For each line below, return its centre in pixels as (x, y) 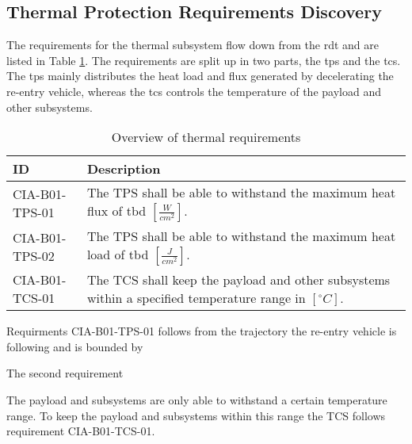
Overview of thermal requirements (206, 137)
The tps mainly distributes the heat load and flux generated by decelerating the (200, 76)
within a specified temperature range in (196, 298)
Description (124, 169)
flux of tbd (116, 211)
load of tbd (118, 255)
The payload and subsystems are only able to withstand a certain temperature (197, 399)
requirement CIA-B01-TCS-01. (81, 431)
